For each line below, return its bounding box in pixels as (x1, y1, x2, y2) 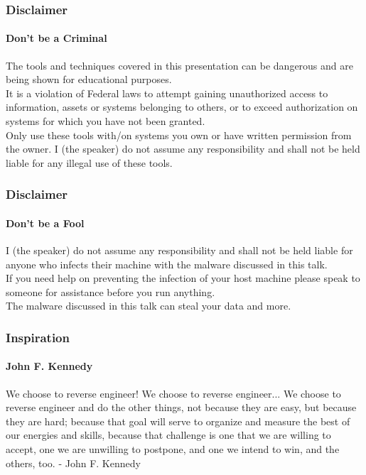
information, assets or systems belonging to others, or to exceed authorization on (6, 99, 358, 114)
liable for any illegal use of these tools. (6, 155, 173, 170)
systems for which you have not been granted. (6, 114, 205, 129)
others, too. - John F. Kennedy (6, 455, 141, 470)
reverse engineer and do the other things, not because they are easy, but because (6, 400, 357, 415)
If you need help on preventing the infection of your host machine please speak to (6, 271, 360, 285)
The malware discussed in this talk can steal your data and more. (6, 298, 291, 313)
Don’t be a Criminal (6, 31, 107, 45)
